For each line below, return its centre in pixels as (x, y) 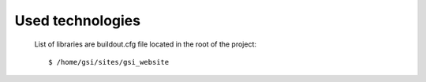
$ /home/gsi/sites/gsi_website (109, 62)
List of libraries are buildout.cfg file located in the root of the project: (145, 44)
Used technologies (78, 20)
